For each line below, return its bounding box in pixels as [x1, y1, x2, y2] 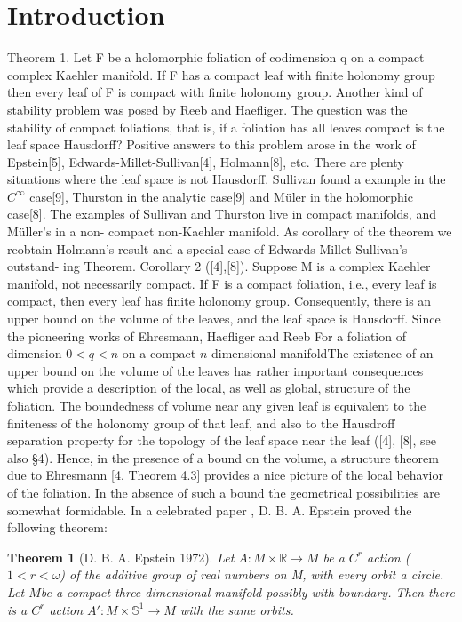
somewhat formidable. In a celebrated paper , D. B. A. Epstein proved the [7, 500, 412, 519]
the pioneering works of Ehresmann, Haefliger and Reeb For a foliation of [7, 326, 406, 345]
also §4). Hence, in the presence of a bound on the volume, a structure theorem [7, 448, 439, 466]
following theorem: [7, 518, 108, 537]
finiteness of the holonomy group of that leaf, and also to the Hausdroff [7, 413, 395, 432]
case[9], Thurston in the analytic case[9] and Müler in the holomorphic [29, 187, 413, 205]
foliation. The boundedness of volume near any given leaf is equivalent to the [7, 396, 426, 414]
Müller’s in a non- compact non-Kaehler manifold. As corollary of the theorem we [7, 222, 452, 241]
